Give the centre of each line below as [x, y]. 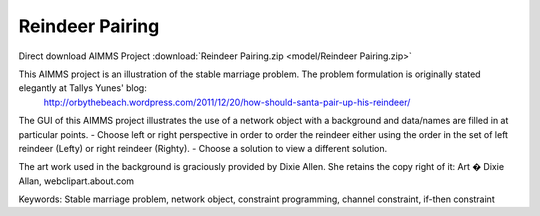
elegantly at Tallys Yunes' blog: [82, 88]
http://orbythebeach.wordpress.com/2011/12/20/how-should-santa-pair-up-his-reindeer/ [227, 102]
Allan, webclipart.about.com [76, 181]
